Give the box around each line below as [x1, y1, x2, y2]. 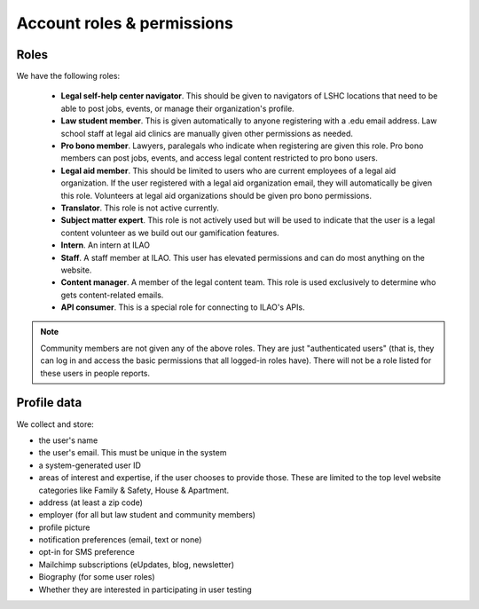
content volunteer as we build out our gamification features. [60, 227, 279, 238]
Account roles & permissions [16, 13, 234, 33]
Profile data [16, 395, 82, 410]
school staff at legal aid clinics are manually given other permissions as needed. [60, 128, 354, 138]
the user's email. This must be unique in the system [38, 447, 227, 458]
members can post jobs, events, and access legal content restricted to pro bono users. [60, 153, 379, 163]
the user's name [38, 435, 98, 446]
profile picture [38, 522, 90, 533]
